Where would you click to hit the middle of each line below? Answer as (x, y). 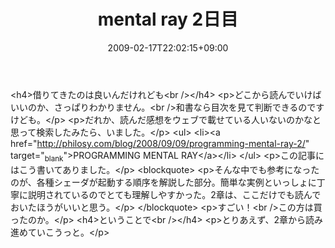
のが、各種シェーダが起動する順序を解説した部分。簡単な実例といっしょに (163, 182)
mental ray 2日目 (168, 19)
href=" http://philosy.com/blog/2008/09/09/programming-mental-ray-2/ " (160, 143)
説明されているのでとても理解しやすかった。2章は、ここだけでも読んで (174, 194)
